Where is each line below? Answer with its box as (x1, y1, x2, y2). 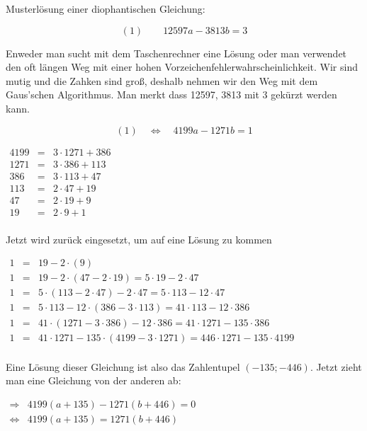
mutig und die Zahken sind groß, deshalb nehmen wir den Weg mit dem (6, 73, 318, 88)
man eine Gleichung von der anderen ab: (6, 373, 181, 388)
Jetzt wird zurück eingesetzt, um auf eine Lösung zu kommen (6, 231, 272, 246)
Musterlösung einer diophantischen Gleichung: (6, 1, 205, 16)
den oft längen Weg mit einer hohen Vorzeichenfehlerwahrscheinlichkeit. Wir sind (6, 59, 358, 74)
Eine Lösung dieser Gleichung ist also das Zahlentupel (6, 359, 240, 374)
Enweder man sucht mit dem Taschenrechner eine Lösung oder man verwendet (6, 45, 347, 60)
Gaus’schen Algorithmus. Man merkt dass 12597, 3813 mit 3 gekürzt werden (6, 87, 337, 102)
